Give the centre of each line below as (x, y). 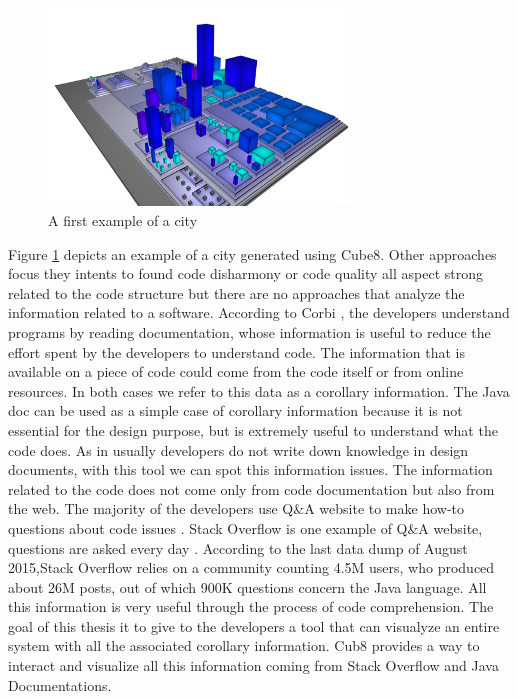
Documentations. (60, 684)
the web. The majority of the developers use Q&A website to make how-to (236, 508)
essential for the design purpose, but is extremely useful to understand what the (253, 429)
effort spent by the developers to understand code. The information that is (237, 351)
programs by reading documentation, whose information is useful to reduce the (249, 331)
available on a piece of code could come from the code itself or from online (236, 371)
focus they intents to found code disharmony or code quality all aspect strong (245, 273)
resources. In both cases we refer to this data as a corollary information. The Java (259, 390)
